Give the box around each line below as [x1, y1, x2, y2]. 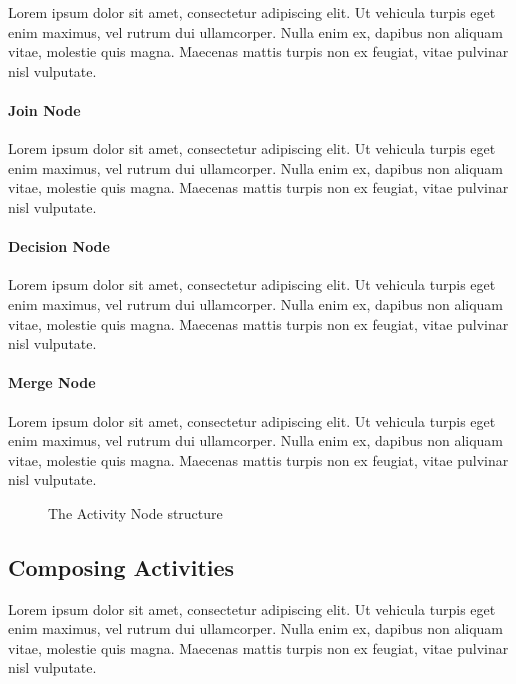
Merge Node [8, 372, 96, 393]
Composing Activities [8, 551, 235, 582]
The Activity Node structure [48, 502, 223, 523]
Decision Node [8, 236, 110, 257]
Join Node [8, 99, 81, 120]
